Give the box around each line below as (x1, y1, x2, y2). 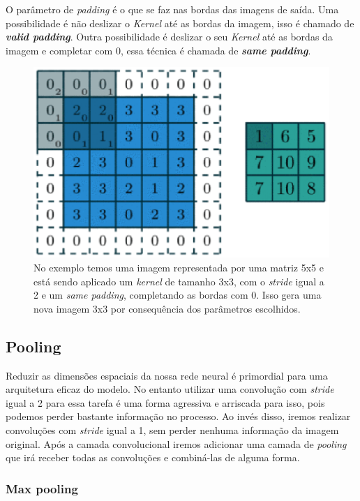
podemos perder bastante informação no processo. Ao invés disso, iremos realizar (6, 409, 351, 424)
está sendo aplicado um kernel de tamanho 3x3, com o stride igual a (33, 274, 324, 288)
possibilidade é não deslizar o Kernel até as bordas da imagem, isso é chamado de (6, 15, 354, 30)
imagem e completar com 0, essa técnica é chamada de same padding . (6, 43, 311, 57)
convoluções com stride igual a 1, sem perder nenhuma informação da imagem (6, 423, 339, 437)
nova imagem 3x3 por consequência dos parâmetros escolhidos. (33, 301, 301, 315)
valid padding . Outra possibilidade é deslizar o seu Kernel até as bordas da (6, 29, 333, 44)
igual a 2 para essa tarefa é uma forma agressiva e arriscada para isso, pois (6, 395, 325, 410)
